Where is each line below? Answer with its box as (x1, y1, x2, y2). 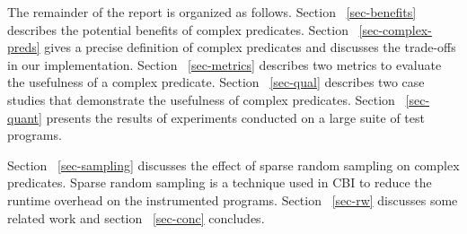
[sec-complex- (358, 20, 432, 39)
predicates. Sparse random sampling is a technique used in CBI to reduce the (7, 173, 432, 192)
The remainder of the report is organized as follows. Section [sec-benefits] (7, 3, 417, 21)
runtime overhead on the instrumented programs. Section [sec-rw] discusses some (7, 190, 458, 209)
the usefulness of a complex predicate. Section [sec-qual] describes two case (7, 73, 425, 91)
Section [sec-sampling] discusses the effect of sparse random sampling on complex (7, 155, 460, 174)
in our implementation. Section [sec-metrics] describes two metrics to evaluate (7, 55, 442, 74)
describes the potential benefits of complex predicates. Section (7, 20, 348, 39)
